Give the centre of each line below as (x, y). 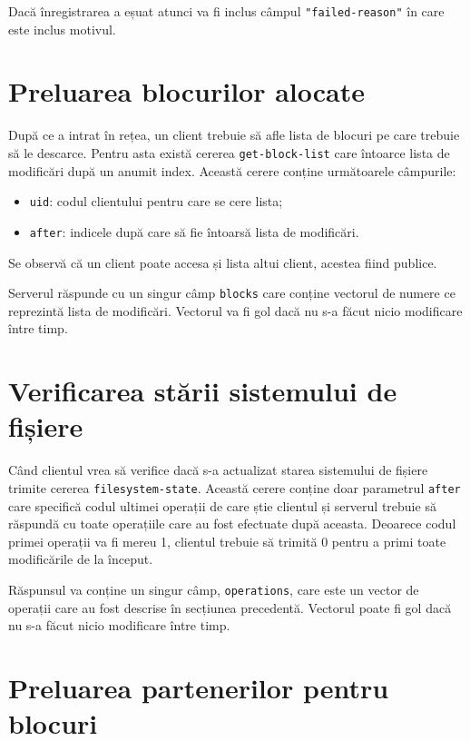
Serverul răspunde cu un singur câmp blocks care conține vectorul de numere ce (232, 293)
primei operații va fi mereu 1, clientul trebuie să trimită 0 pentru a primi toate (227, 541)
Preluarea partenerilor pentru (199, 687)
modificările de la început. (81, 559)
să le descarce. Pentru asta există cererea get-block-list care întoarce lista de (229, 152)
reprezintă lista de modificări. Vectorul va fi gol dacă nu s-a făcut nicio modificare (235, 310)
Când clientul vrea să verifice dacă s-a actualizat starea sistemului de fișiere (218, 470)
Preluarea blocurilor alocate (186, 91)
